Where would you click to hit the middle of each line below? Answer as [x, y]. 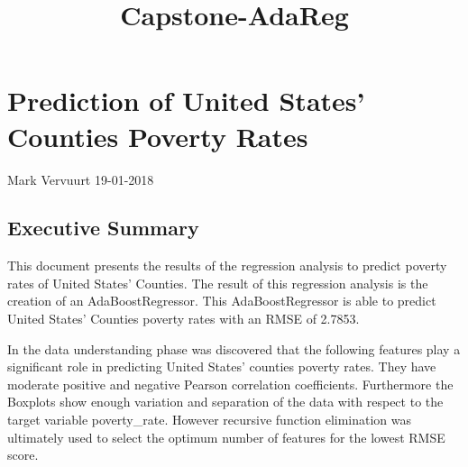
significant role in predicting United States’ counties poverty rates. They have [222, 366]
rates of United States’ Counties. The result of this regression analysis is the [218, 283]
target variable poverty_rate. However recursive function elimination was [210, 420]
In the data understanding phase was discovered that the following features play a [234, 348]
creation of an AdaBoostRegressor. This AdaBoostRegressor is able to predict [222, 301]
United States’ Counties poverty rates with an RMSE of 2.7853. [184, 319]
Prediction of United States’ [186, 101]
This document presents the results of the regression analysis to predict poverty [227, 266]
